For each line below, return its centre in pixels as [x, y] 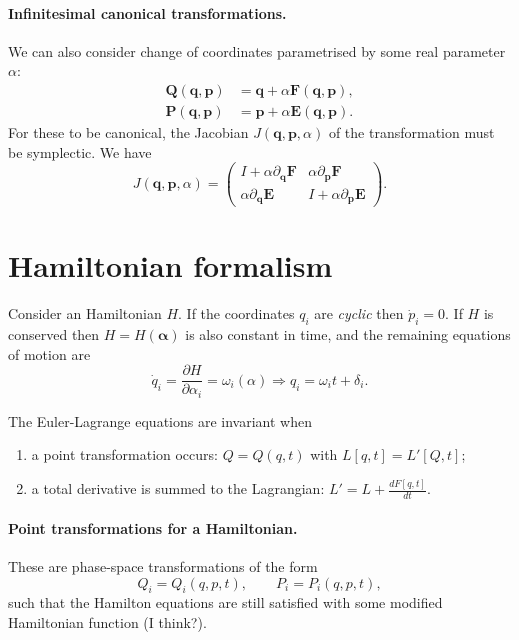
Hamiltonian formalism [170, 265]
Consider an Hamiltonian [85, 313]
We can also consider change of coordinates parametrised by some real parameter [257, 50]
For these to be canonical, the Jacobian [128, 132]
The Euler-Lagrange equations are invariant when [160, 420]
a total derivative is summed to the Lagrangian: [178, 488]
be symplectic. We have [80, 151]
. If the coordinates [236, 313]
